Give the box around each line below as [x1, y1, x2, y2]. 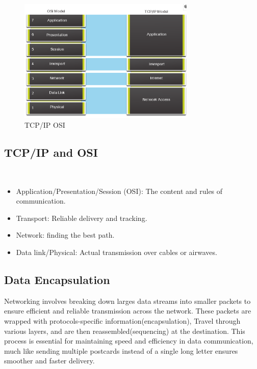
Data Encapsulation [4, 271, 110, 287]
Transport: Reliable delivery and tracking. [16, 212, 147, 223]
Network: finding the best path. [16, 230, 115, 240]
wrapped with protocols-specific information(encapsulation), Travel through [4, 315, 241, 326]
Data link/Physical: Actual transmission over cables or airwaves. [16, 246, 217, 257]
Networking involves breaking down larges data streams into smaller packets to [4, 295, 251, 306]
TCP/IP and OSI [4, 145, 98, 160]
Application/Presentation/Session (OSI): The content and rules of [16, 185, 223, 196]
